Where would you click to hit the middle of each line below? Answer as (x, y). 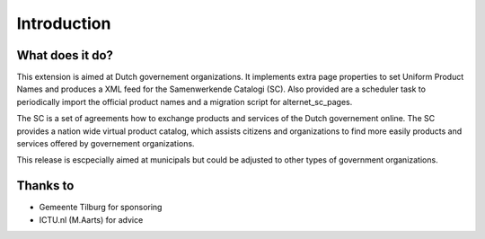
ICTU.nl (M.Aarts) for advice (91, 219)
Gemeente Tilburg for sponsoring (101, 208)
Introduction (64, 23)
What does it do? (65, 55)
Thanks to (45, 186)
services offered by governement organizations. (106, 144)
